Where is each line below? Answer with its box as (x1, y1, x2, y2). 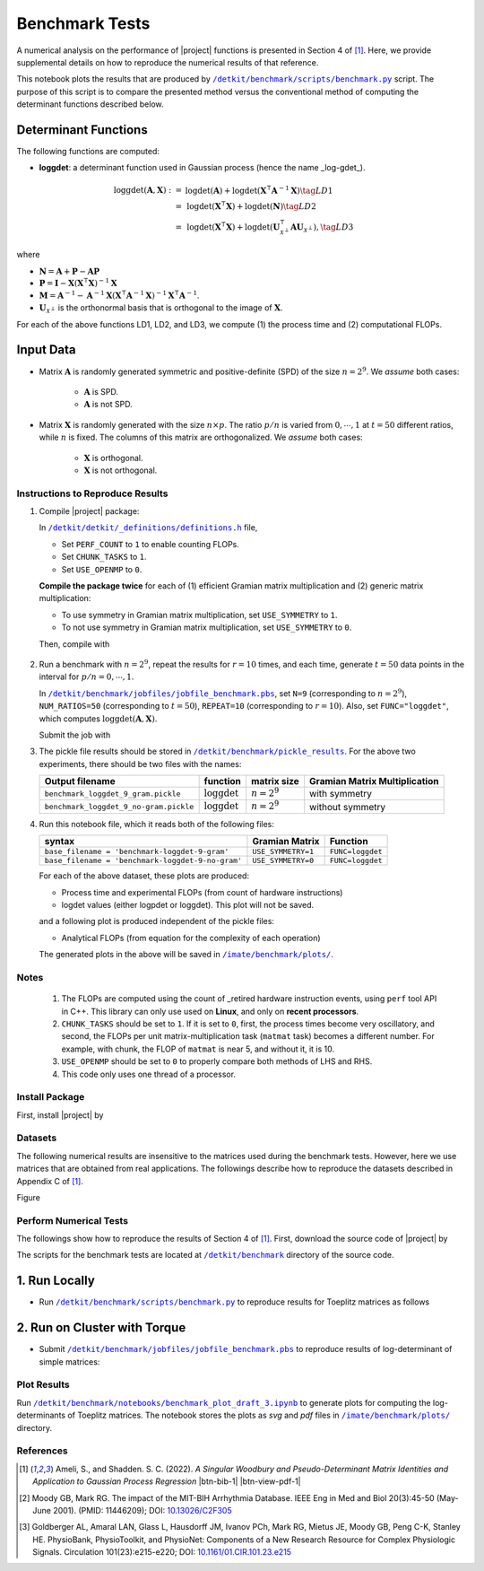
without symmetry (309, 800, 386, 813)
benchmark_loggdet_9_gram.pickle (44, 789, 181, 799)
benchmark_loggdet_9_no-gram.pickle (44, 802, 194, 812)
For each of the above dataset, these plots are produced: (39, 870, 250, 881)
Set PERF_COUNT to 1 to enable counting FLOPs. (61, 538, 239, 549)
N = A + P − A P (39, 266, 100, 276)
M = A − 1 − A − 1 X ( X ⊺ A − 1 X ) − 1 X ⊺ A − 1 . (39, 289, 200, 301)
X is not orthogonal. (83, 465, 158, 476)
